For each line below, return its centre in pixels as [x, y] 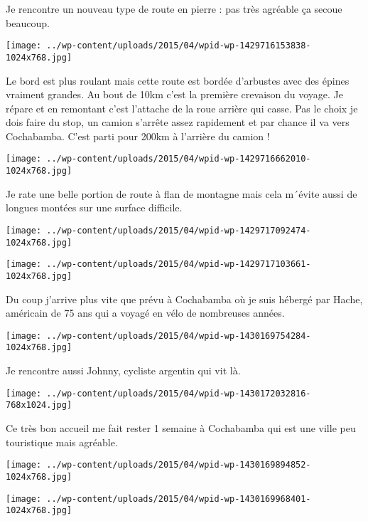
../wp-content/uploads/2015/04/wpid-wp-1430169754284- [179, 336]
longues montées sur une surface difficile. [94, 207]
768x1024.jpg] [39, 405]
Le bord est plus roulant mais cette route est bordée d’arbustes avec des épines [178, 80]
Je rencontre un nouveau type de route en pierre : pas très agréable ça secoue [174, 9]
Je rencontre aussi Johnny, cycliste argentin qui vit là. [123, 370]
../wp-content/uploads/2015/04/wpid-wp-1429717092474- [179, 230]
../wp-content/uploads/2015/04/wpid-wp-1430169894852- [179, 465]
